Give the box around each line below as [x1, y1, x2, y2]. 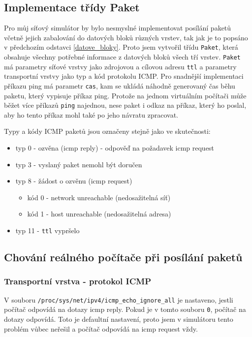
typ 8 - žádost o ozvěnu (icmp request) [15, 176, 132, 186]
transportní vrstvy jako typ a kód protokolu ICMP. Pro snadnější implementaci [4, 71, 244, 81]
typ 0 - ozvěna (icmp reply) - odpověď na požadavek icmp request [15, 143, 214, 153]
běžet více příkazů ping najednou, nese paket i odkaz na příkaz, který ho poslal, [4, 100, 247, 110]
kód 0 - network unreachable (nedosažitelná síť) [27, 192, 171, 202]
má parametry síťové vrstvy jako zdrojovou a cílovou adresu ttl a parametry [4, 61, 237, 71]
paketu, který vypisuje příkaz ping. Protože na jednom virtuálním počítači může [4, 90, 247, 100]
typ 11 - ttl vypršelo [15, 225, 80, 236]
